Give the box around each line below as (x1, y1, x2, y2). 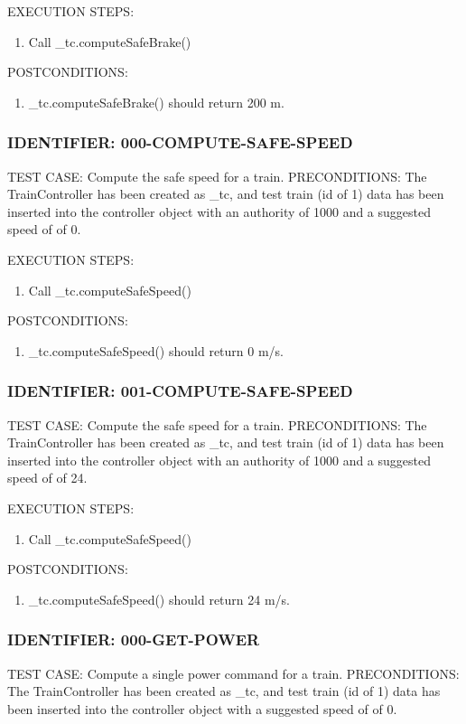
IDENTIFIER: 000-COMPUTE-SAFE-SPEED (7, 131, 353, 154)
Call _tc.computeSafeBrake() (28, 32, 191, 51)
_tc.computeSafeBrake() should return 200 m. (28, 92, 284, 111)
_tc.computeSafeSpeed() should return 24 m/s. (28, 589, 290, 608)
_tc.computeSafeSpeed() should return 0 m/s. (28, 341, 284, 360)
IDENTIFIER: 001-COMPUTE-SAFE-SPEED (7, 380, 353, 402)
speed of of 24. (7, 468, 88, 487)
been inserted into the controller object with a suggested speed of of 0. (7, 699, 397, 718)
